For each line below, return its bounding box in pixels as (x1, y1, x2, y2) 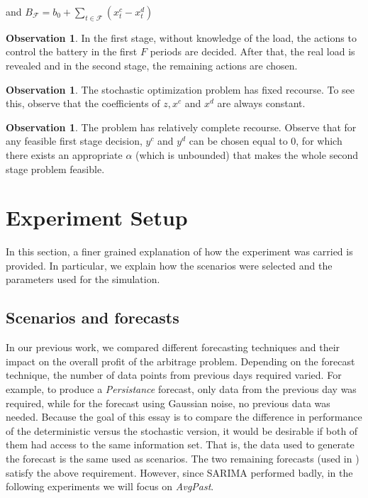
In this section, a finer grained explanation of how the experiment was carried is (6, 244, 353, 259)
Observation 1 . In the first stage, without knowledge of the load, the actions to (6, 30, 357, 45)
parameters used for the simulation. (6, 272, 160, 287)
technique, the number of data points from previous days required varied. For (6, 367, 342, 382)
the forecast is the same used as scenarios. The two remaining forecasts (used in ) (6, 451, 359, 465)
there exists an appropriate (6, 147, 123, 162)
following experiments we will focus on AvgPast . (6, 479, 214, 494)
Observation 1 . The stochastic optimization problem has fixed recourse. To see (6, 82, 355, 96)
